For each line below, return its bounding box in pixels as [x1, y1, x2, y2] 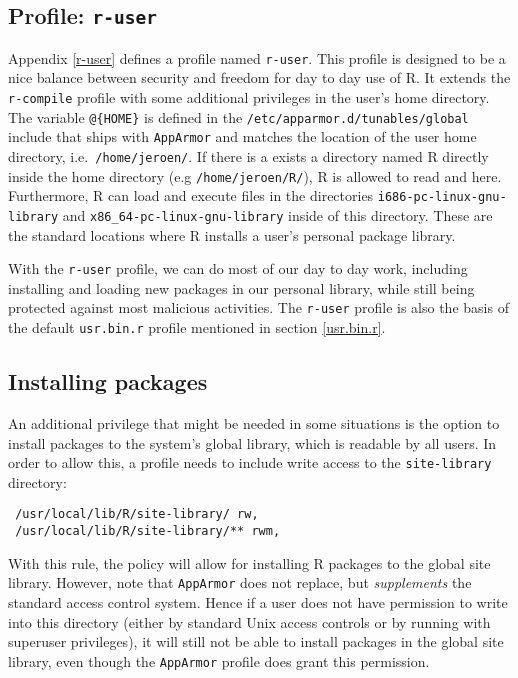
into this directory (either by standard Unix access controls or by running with [8, 611, 491, 632]
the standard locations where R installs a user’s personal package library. [8, 224, 456, 245]
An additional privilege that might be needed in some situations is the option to [8, 412, 500, 433]
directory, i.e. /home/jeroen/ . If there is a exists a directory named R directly [8, 146, 489, 166]
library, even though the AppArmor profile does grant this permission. [8, 650, 430, 671]
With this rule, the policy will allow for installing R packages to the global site [8, 552, 491, 573]
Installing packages [8, 366, 208, 397]
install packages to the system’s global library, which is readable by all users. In [8, 432, 497, 453]
